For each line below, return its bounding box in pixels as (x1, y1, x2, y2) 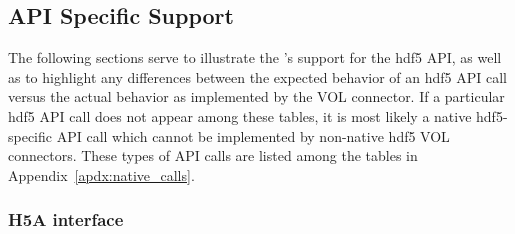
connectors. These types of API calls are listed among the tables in (8, 145, 418, 166)
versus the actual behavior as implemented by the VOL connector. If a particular (8, 86, 505, 107)
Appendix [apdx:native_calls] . (8, 164, 195, 185)
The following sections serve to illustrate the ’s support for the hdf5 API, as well (8, 47, 502, 68)
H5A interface (8, 207, 124, 232)
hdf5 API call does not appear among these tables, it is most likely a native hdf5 (8, 105, 503, 126)
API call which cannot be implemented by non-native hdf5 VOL (56, 125, 450, 146)
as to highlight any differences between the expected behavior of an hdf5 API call (8, 66, 507, 87)
